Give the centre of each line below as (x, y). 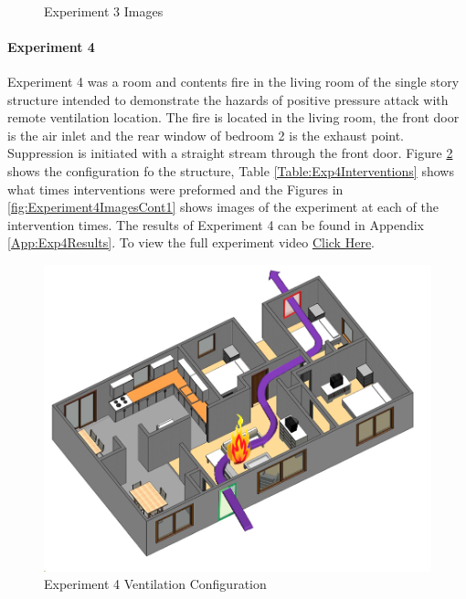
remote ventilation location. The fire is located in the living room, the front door (233, 117)
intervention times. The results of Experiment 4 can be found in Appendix (216, 224)
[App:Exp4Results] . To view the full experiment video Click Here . (191, 242)
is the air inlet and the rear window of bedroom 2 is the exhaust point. (206, 135)
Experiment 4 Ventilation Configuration (155, 584)
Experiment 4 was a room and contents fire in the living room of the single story (233, 81)
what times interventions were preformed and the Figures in (175, 189)
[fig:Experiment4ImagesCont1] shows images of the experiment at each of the (223, 207)
